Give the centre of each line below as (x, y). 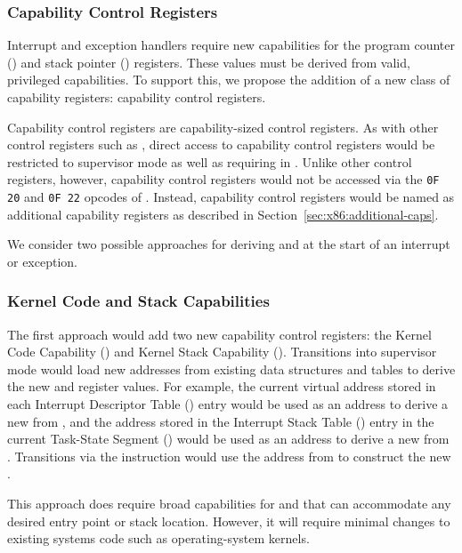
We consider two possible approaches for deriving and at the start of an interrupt (229, 244)
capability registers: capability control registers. (137, 97)
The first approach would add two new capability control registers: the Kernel (219, 334)
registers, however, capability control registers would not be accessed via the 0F (223, 179)
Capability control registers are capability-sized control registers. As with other (223, 127)
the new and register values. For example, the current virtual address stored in (222, 386)
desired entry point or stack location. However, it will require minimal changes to (229, 521)
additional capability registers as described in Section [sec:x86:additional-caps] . (223, 214)
